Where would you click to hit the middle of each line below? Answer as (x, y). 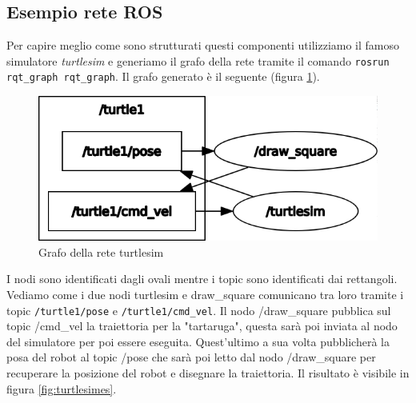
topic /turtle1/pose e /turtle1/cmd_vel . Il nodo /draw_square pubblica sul (199, 310)
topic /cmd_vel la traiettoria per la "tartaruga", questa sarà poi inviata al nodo (202, 326)
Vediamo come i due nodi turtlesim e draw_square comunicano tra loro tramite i (205, 294)
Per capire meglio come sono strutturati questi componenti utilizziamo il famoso (203, 45)
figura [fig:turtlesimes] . (62, 388)
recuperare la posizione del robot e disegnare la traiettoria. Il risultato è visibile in (208, 372)
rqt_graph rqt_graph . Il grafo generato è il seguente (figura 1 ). (163, 76)
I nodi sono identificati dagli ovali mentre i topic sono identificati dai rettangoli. (202, 279)
